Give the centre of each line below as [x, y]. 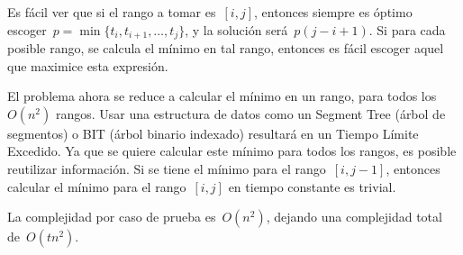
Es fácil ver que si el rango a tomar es [112, 12]
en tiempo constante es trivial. [312, 186]
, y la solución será [236, 29]
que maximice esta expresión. [88, 65]
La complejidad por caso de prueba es [112, 217]
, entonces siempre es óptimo [333, 12]
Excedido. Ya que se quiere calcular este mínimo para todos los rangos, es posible [232, 151]
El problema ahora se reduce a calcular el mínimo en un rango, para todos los [222, 96]
